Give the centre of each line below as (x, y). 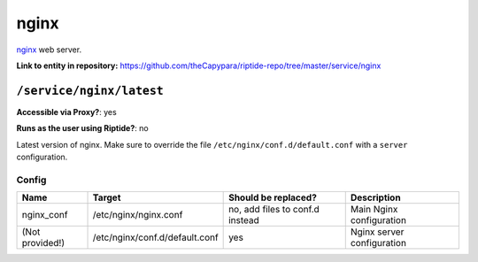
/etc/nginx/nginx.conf (138, 215)
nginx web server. (49, 50)
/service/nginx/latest (90, 90)
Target (107, 197)
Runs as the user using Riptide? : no (83, 128)
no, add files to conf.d (274, 210)
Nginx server (377, 232)
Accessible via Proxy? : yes (66, 112)
